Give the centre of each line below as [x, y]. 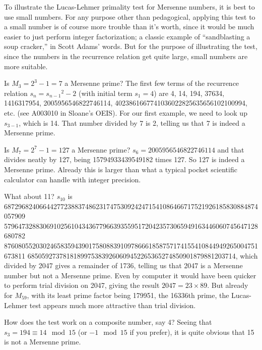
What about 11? [29, 196]
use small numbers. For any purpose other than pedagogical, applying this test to [130, 16]
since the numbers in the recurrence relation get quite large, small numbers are [126, 56]
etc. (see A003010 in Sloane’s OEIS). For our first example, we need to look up [126, 112]
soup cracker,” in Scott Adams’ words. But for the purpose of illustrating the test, [131, 46]
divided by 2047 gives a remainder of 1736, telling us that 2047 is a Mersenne [123, 265]
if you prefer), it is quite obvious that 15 [192, 332]
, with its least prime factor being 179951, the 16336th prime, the [128, 295]
